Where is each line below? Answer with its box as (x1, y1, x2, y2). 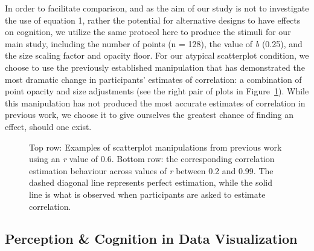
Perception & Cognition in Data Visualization (5, 229, 298, 248)
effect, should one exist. (5, 120, 92, 132)
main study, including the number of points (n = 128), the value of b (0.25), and (5, 37, 303, 50)
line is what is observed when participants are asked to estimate (29, 187, 266, 200)
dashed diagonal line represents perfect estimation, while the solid (29, 176, 273, 189)
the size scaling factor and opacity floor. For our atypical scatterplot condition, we (5, 49, 309, 62)
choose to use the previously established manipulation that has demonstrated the (5, 60, 305, 73)
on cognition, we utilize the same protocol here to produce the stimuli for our (5, 25, 291, 38)
